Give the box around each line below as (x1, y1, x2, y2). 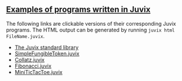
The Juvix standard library (14, 44, 79, 51)
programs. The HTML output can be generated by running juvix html (6, 26, 175, 33)
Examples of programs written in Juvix (6, 5, 151, 15)
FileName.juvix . (6, 32, 45, 40)
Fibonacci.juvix (14, 62, 52, 69)
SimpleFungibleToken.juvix (14, 50, 80, 57)
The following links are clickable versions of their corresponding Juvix (6, 20, 177, 27)
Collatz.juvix (14, 56, 45, 63)
